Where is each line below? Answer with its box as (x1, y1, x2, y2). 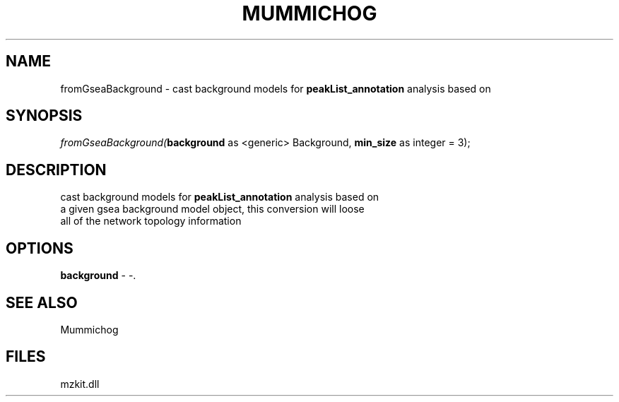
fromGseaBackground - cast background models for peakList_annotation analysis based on (60, 82, 491, 95)
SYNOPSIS (6, 107, 83, 125)
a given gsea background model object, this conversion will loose (60, 203, 365, 215)
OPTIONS (6, 239, 73, 257)
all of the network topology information (60, 215, 242, 227)
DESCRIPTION (6, 160, 107, 179)
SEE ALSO (6, 293, 78, 312)
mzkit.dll (60, 377, 100, 390)
